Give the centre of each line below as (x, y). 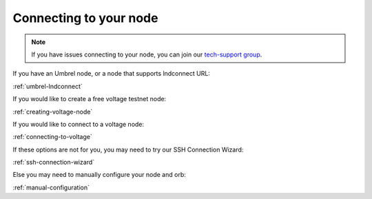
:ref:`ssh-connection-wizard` (54, 163)
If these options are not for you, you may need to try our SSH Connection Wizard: (128, 149)
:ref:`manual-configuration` (51, 187)
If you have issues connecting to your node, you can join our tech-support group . (147, 54)
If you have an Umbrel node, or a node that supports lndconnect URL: (111, 74)
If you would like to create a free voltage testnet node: (90, 99)
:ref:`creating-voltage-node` (53, 112)
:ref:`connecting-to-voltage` (52, 137)
